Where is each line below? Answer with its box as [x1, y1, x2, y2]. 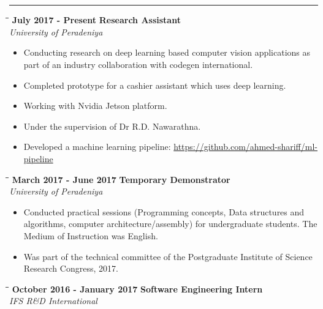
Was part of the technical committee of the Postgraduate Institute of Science [23, 250, 313, 262]
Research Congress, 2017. [23, 262, 118, 275]
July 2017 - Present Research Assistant [12, 13, 181, 26]
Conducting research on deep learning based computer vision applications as [23, 46, 311, 59]
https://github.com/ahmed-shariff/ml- [173, 140, 317, 153]
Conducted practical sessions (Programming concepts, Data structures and [23, 205, 305, 218]
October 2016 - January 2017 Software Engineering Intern [12, 282, 263, 295]
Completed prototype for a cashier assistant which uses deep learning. [23, 78, 286, 91]
